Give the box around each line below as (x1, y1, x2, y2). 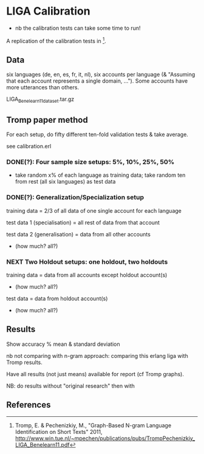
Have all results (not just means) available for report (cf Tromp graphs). (6, 370, 184, 377)
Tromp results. (6, 359, 42, 366)
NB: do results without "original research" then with (6, 382, 135, 390)
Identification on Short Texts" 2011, (15, 428, 103, 435)
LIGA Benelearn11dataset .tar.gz (6, 95, 75, 105)
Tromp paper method (6, 114, 88, 125)
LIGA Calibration (6, 4, 90, 18)
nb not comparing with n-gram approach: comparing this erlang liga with (6, 352, 188, 359)
